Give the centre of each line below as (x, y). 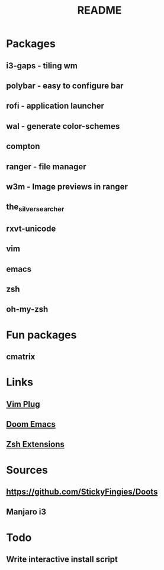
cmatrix (21, 357)
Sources (27, 470)
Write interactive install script (62, 559)
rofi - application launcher (55, 106)
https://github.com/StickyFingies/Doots (82, 491)
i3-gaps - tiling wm (42, 66)
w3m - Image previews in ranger (67, 187)
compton (23, 146)
